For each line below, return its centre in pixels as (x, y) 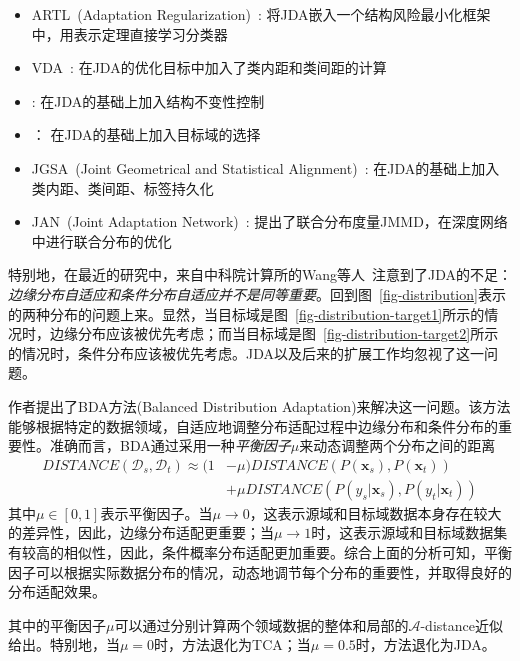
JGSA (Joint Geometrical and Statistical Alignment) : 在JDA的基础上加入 (265, 167)
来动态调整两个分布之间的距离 (397, 445)
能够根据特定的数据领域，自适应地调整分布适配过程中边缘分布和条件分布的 (253, 425)
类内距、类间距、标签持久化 (122, 187)
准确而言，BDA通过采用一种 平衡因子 (170, 445)
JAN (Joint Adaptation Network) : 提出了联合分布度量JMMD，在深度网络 (269, 221)
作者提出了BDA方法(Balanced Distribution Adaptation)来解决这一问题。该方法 (259, 405)
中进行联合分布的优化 (101, 240)
